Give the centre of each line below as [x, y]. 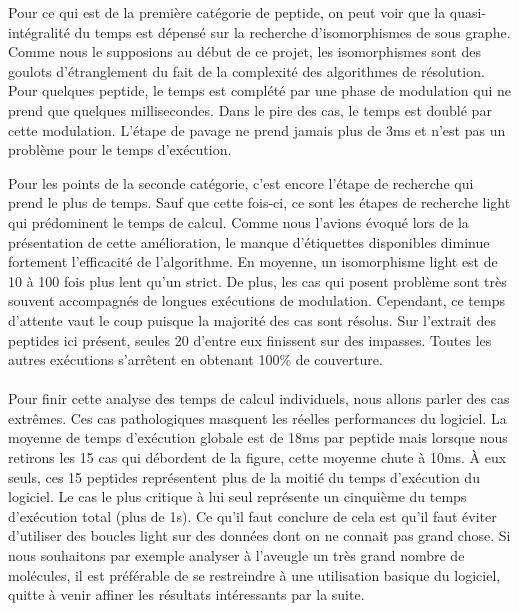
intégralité [39, 31]
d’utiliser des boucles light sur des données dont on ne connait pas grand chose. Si [259, 535]
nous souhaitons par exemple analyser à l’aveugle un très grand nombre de [236, 555]
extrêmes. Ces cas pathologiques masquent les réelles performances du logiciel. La [257, 417]
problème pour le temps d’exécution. [120, 149]
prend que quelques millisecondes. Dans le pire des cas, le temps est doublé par [250, 109]
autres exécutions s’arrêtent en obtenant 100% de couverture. [195, 359]
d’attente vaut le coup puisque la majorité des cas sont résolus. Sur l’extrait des [252, 319]
